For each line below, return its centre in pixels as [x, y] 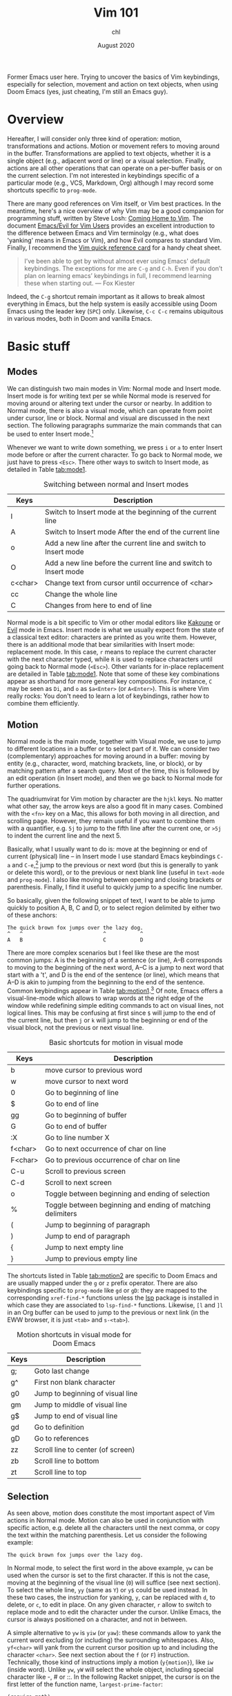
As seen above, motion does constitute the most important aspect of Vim [111, 1513]
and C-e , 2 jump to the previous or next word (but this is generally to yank [115, 864]
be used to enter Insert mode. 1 [50, 433]
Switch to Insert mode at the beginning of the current [130, 512]
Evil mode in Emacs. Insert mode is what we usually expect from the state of [116, 629]
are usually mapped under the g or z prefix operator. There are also [103, 1283]
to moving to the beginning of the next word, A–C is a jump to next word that [116, 967]
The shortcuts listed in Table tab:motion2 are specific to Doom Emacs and [112, 1275]
